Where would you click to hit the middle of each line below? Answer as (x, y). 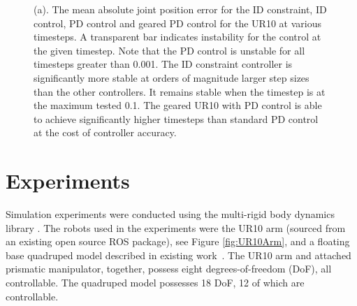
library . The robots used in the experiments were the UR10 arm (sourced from (176, 227)
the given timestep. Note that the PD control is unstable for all (169, 50)
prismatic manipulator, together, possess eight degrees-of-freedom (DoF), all (169, 269)
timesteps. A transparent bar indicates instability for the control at (177, 37)
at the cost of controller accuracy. (105, 132)
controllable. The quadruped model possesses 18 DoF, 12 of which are (155, 283)
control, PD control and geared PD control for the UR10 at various (177, 23)
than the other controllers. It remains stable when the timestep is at (180, 91)
